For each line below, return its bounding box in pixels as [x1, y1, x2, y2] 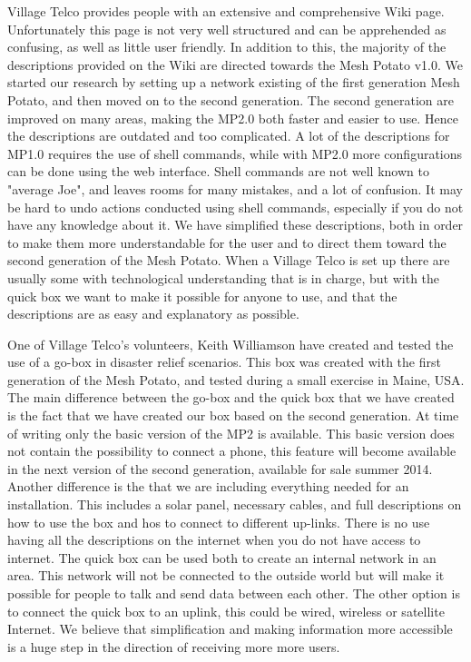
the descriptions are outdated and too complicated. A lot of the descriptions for [7, 126, 450, 145]
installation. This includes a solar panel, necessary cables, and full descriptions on [7, 495, 462, 514]
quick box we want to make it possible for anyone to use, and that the [7, 286, 397, 305]
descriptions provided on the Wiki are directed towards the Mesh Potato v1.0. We [7, 54, 463, 74]
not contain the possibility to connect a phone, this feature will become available [7, 441, 456, 460]
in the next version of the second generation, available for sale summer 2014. [7, 459, 433, 478]
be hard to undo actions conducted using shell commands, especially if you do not [7, 197, 464, 216]
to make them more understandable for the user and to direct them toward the [7, 232, 446, 252]
